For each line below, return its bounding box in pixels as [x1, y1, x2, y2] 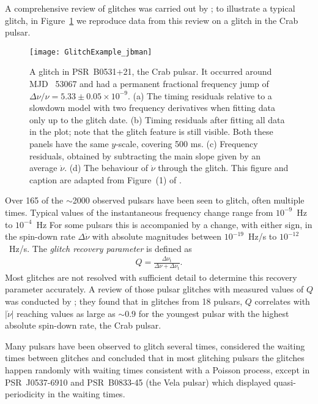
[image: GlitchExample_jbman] [29, 47, 152, 56]
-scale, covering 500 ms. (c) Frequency [116, 137, 258, 150]
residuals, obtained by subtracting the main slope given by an [29, 149, 261, 162]
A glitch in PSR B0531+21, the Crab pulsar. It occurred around [29, 65, 272, 78]
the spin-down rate [5, 230, 75, 243]
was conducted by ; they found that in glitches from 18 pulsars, [5, 294, 243, 307]
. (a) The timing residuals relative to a [127, 89, 272, 102]
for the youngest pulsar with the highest [138, 307, 289, 319]
